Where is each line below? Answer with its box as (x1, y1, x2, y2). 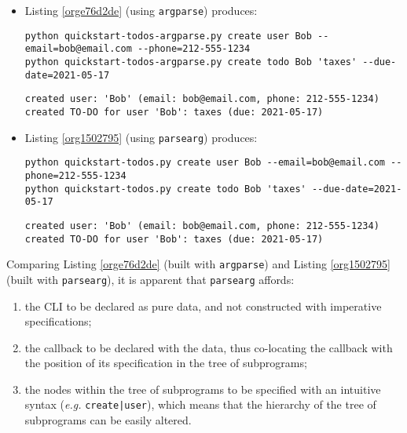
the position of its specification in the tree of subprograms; (24, 355, 307, 371)
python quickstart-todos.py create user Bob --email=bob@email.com (24, 157, 385, 169)
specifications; (24, 313, 92, 329)
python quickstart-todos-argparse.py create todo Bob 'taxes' (24, 56, 357, 67)
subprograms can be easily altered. (24, 412, 192, 428)
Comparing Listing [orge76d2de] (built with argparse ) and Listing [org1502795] (6, 256, 390, 272)
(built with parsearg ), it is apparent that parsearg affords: (6, 271, 295, 287)
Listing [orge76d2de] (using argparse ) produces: (24, 2, 258, 18)
